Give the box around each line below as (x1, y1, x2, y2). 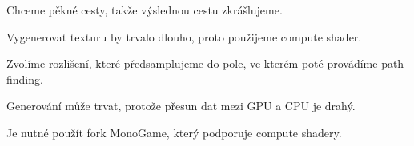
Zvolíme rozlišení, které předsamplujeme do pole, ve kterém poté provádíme (6, 55, 378, 72)
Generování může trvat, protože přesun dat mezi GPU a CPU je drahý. (6, 97, 356, 114)
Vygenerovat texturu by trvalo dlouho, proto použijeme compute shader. (6, 28, 362, 45)
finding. (6, 70, 43, 87)
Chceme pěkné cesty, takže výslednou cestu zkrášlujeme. (6, 2, 283, 18)
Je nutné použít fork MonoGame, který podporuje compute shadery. (6, 124, 342, 140)
